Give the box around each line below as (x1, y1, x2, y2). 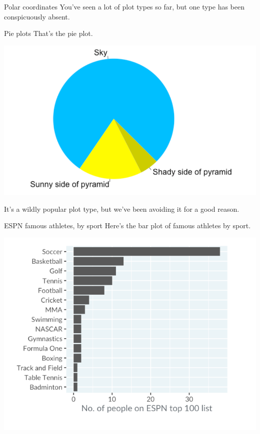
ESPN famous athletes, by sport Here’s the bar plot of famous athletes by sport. (4, 220, 251, 231)
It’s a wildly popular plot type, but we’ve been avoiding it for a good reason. (4, 203, 239, 214)
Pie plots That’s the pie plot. (4, 28, 93, 38)
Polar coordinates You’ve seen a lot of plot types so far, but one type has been (4, 1, 244, 11)
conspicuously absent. (4, 11, 70, 21)
